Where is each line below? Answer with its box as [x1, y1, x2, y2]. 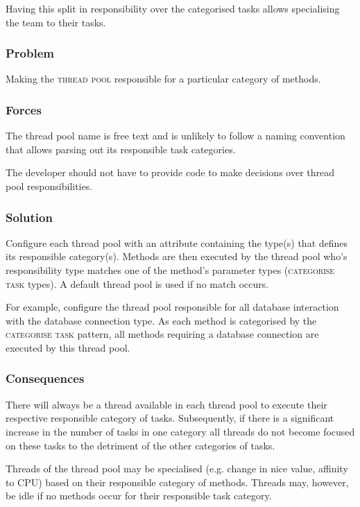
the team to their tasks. [6, 15, 106, 29]
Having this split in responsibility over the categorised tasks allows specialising [6, 1, 340, 15]
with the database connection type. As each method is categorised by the [6, 313, 317, 327]
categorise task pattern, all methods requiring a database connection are [6, 327, 319, 341]
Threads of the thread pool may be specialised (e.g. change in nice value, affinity [6, 461, 348, 476]
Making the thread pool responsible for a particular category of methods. [6, 71, 321, 86]
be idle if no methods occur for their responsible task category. [6, 488, 272, 503]
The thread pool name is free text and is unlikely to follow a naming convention [6, 128, 345, 143]
